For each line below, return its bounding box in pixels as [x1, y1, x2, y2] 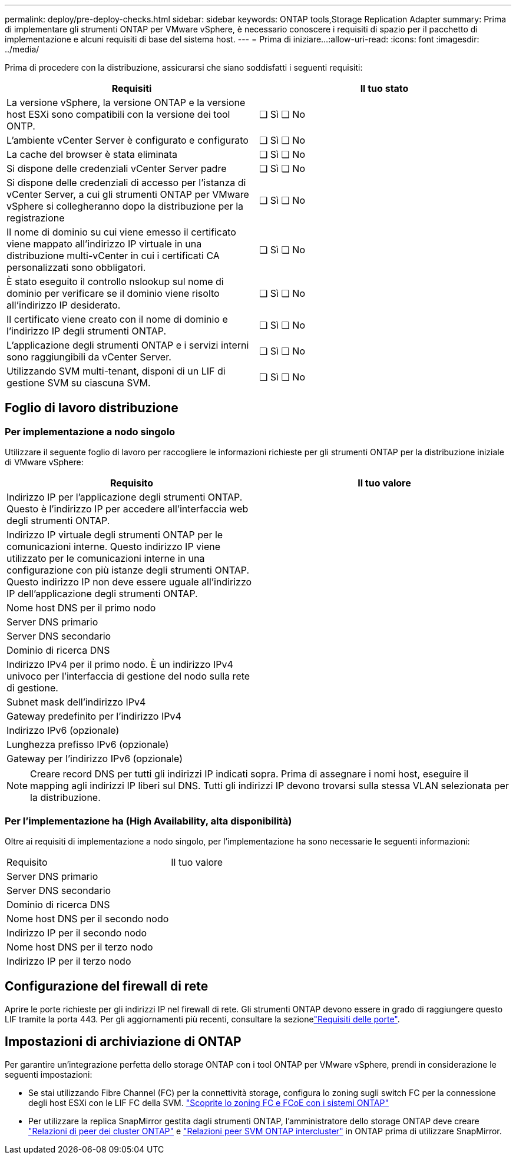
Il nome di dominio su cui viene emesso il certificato [6, 226, 236, 238]
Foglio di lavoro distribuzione [5, 400, 178, 416]
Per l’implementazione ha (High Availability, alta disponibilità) [5, 814, 292, 827]
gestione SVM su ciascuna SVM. [6, 377, 151, 389]
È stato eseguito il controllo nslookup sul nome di [6, 276, 224, 287]
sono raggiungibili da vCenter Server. [6, 351, 171, 363]
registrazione [6, 212, 65, 224]
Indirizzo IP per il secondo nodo [6, 926, 147, 939]
